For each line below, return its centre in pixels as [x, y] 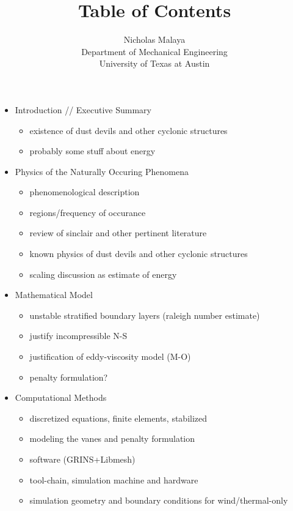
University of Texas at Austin [154, 63]
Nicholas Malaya [154, 39]
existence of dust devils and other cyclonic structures [128, 130]
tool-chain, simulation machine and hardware [114, 479]
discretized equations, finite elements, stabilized [118, 418]
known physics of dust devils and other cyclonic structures [139, 254]
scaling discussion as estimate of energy [103, 274]
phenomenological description [85, 192]
